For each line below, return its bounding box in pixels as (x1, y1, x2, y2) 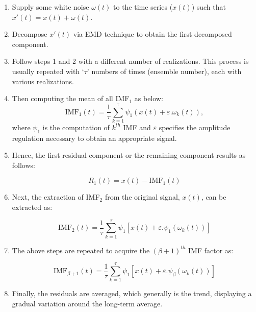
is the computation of (42, 122, 110, 132)
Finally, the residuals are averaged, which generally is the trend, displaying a (12, 288, 252, 299)
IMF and (123, 122, 151, 132)
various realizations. (12, 76, 74, 86)
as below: (134, 93, 163, 104)
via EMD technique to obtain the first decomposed (73, 29, 232, 39)
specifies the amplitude (159, 122, 231, 132)
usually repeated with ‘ (12, 65, 84, 76)
